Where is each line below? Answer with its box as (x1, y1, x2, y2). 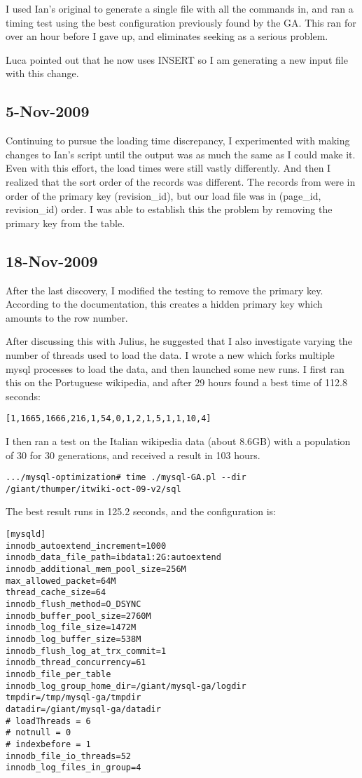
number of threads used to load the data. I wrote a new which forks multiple (6, 347, 335, 362)
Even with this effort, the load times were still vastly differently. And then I (6, 161, 331, 175)
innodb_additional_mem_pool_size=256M (6, 564, 186, 574)
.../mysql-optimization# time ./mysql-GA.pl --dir (6, 472, 246, 483)
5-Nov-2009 (6, 100, 90, 122)
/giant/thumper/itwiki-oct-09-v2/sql (6, 484, 181, 494)
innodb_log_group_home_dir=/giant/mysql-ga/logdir (6, 681, 246, 691)
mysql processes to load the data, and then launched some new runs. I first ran (6, 361, 344, 376)
